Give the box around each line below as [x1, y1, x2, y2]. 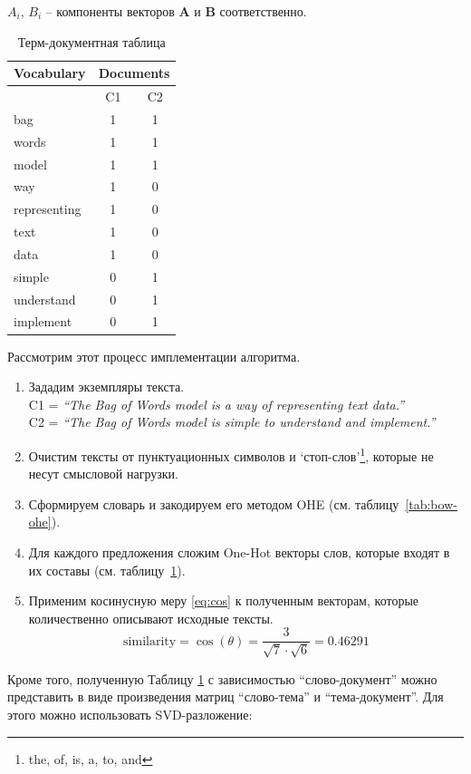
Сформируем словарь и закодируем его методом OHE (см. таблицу [28, 494, 399, 513]
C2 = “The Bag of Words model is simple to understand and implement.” [28, 412, 436, 431]
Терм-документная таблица [17, 32, 166, 51]
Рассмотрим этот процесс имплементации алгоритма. [7, 346, 301, 365]
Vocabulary [14, 63, 86, 82]
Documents [98, 63, 170, 82]
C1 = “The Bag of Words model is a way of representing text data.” [28, 394, 405, 413]
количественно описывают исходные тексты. [28, 608, 274, 627]
